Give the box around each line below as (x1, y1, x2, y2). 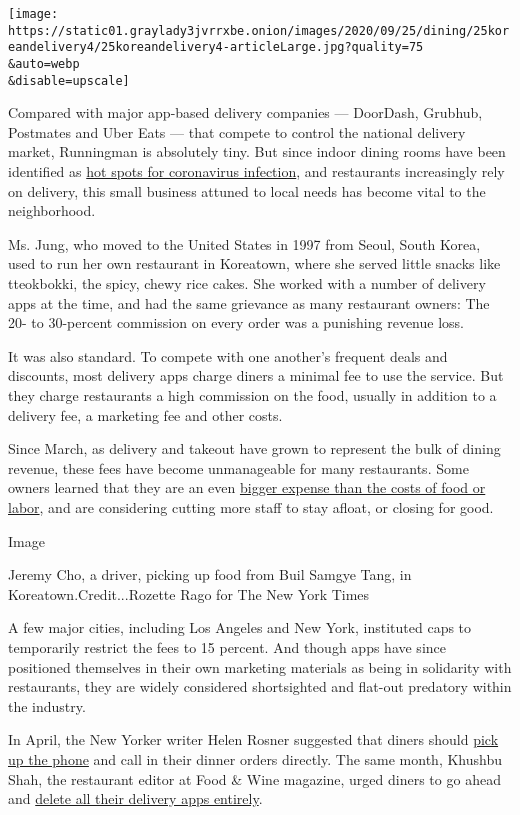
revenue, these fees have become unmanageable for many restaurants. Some (8, 457, 469, 478)
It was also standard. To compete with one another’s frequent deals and (8, 345, 448, 366)
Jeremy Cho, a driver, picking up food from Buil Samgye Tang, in (8, 564, 412, 585)
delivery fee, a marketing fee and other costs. (8, 404, 283, 425)
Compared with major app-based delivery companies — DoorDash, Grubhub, (8, 102, 483, 123)
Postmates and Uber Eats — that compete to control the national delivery (8, 121, 466, 142)
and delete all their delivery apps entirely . (8, 788, 263, 809)
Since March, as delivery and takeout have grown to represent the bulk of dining (8, 438, 501, 459)
